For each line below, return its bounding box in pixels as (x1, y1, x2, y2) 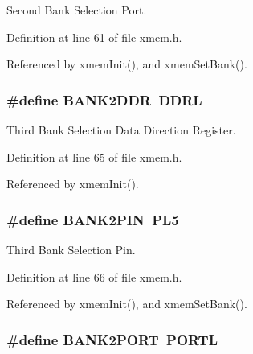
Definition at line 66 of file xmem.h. (6, 268, 182, 285)
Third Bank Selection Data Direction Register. (6, 121, 236, 138)
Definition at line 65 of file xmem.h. (6, 148, 182, 165)
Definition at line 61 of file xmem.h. (6, 28, 182, 45)
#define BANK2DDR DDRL (6, 89, 202, 109)
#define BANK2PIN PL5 (6, 209, 179, 229)
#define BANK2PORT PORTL (6, 329, 218, 349)
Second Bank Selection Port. (6, 2, 147, 18)
